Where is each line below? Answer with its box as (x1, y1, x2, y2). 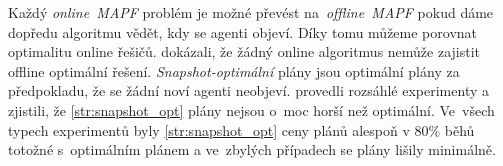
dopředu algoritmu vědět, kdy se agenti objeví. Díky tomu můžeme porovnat (8, 21, 478, 42)
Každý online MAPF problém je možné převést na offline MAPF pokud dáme (8, 2, 494, 22)
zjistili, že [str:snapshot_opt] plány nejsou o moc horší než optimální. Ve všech (8, 99, 495, 120)
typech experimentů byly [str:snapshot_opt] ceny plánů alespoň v (8, 119, 410, 140)
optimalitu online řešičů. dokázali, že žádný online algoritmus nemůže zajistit (8, 41, 481, 62)
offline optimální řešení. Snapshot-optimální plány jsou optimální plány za (8, 60, 460, 81)
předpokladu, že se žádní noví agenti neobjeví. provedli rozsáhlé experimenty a (8, 80, 489, 101)
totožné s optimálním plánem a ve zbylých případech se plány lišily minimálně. (8, 139, 496, 160)
